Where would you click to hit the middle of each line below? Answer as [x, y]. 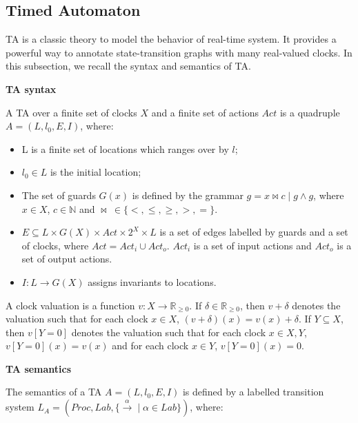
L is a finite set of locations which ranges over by [125, 148]
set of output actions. [67, 259]
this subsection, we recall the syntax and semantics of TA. [128, 66]
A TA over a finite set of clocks [71, 112]
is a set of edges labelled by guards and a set [254, 232]
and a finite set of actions [205, 112]
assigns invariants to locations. [152, 281]
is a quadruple [310, 112]
